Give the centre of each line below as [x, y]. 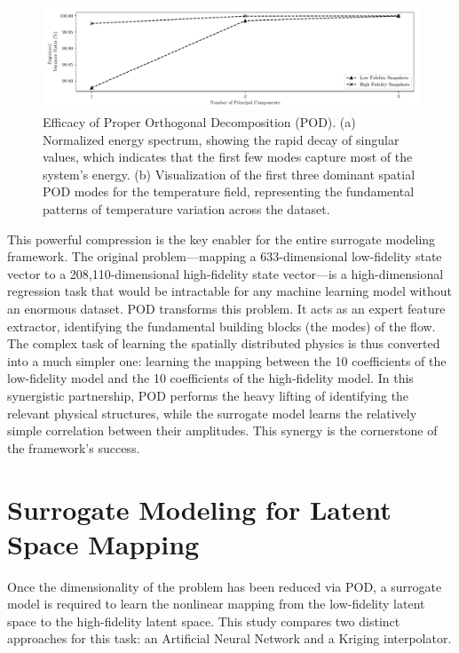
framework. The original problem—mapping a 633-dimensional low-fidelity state [225, 256]
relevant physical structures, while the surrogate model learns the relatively [212, 413]
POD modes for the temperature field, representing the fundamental [229, 191]
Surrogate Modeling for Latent [199, 509]
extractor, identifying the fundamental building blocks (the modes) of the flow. [222, 326]
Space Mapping [103, 543]
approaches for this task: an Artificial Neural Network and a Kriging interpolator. [229, 638]
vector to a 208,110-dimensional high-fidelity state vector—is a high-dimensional [226, 273]
